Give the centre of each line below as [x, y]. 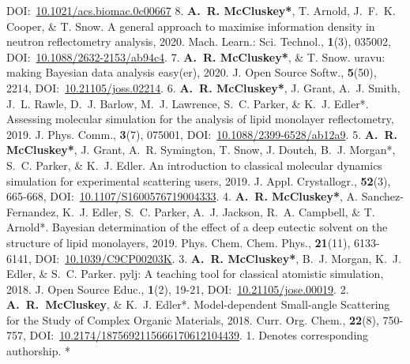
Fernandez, [33, 211]
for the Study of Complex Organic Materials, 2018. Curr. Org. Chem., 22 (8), [193, 319]
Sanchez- [382, 196]
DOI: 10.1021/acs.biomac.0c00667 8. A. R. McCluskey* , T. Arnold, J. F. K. [201, 10]
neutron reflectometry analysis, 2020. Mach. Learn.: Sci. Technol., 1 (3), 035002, [199, 41]
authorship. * [39, 351]
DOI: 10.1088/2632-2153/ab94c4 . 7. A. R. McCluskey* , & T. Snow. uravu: [196, 56]
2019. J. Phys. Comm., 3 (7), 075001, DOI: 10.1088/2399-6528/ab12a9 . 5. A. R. [202, 134]
